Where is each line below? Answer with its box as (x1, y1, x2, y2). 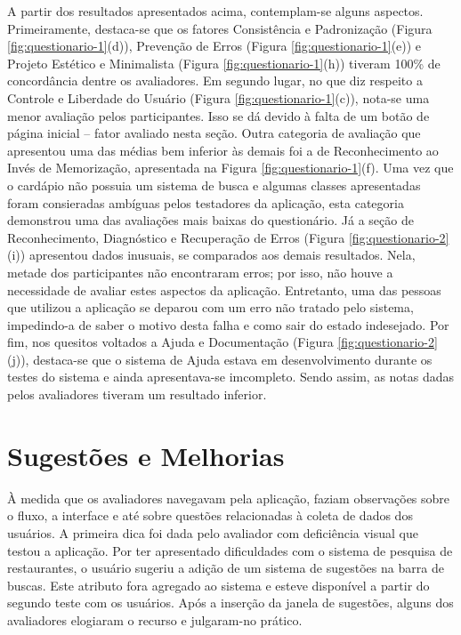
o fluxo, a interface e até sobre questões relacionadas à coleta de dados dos (7, 506, 413, 525)
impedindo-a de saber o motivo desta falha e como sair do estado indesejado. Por (7, 315, 449, 334)
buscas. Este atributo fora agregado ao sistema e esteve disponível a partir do (7, 575, 430, 594)
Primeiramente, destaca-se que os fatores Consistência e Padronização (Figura (7, 19, 433, 37)
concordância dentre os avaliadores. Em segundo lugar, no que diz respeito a (7, 71, 423, 90)
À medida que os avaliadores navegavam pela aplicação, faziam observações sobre (7, 488, 450, 507)
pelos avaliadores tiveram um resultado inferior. (7, 385, 267, 404)
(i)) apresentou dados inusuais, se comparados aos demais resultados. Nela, (7, 245, 416, 264)
